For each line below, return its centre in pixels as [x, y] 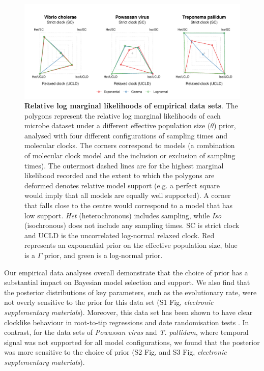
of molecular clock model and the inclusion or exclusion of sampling [130, 155]
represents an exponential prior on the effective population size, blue [131, 245]
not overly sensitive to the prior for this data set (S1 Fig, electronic [109, 302]
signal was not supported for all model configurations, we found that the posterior [132, 342]
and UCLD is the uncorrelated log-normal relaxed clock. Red [120, 235]
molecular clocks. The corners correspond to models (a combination [130, 145]
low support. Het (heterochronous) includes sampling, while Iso [123, 215]
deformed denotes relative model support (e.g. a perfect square [122, 185]
